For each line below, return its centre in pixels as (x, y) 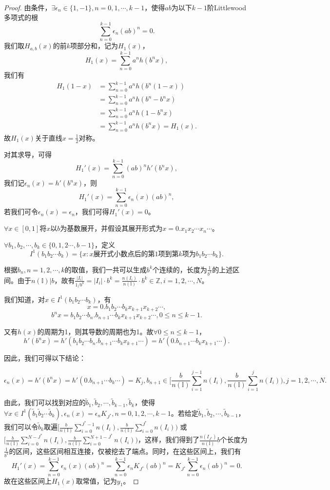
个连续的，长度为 (180, 269)
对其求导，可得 (28, 154)
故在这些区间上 (28, 480)
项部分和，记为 (94, 46)
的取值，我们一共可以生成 (106, 269)
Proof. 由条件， (28, 7)
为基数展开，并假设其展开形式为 (111, 228)
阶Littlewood (227, 7)
